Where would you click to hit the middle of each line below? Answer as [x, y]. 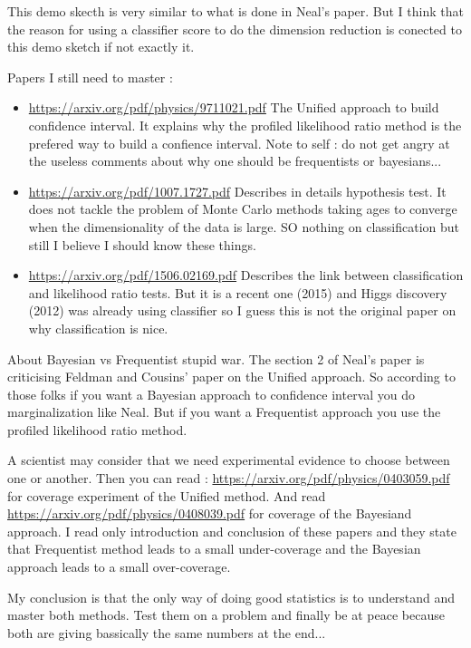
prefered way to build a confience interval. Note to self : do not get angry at [239, 143]
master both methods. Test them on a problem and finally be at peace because [226, 615]
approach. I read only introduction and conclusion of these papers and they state [232, 531]
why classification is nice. [98, 328]
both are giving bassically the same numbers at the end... [167, 632]
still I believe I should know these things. [142, 244]
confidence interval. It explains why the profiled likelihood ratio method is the [245, 125]
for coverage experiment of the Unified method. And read [167, 495]
